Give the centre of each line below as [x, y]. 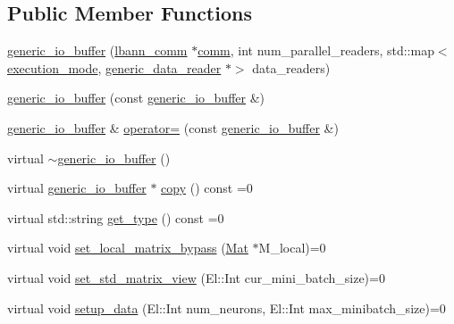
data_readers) [291, 67]
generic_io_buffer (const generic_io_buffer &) [136, 98]
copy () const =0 [207, 188]
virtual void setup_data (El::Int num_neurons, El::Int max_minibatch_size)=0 [227, 307]
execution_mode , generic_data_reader [114, 67]
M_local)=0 [292, 248]
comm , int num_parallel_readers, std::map [316, 50]
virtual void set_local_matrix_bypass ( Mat [128, 248]
